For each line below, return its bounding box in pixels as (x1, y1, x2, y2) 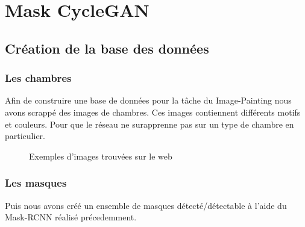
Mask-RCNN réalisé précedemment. (5, 211, 137, 223)
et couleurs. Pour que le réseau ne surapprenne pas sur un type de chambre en (5, 117, 294, 130)
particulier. (5, 129, 45, 142)
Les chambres (5, 70, 72, 86)
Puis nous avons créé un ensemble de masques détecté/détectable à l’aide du (5, 199, 287, 211)
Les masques (5, 175, 67, 190)
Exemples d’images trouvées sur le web (29, 149, 172, 162)
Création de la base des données (5, 39, 209, 57)
